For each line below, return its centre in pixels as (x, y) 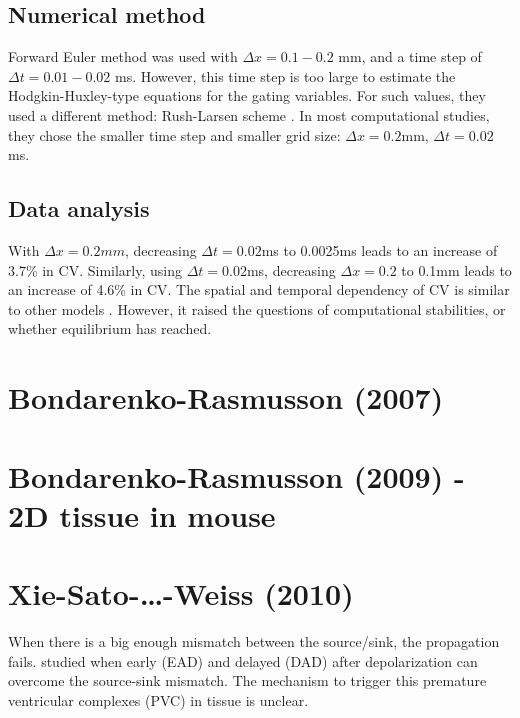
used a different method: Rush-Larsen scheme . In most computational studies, (249, 114)
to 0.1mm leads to (456, 269)
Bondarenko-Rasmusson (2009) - (236, 475)
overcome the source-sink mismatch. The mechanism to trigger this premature (247, 680)
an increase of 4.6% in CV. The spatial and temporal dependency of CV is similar (259, 289)
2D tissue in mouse (142, 514)
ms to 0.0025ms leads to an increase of (379, 249)
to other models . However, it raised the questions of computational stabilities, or (257, 308)
